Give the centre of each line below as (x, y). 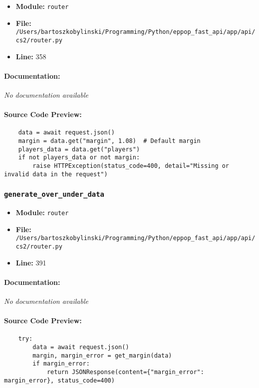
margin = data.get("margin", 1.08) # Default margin (109, 141)
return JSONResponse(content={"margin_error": (125, 372)
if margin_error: (61, 364)
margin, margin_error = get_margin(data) (102, 355)
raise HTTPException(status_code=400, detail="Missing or (131, 166)
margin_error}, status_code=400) (59, 380)
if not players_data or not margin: (79, 158)
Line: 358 (31, 56)
